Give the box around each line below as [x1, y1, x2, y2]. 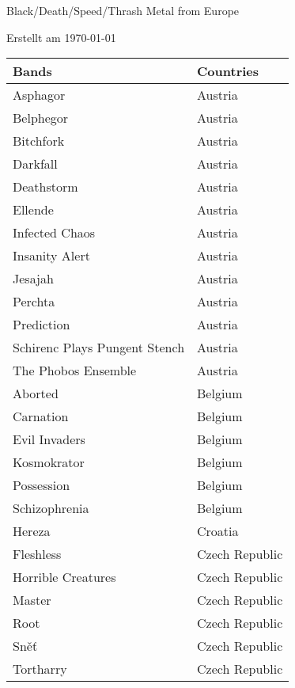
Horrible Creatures [13, 568, 116, 587]
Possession [13, 476, 70, 495]
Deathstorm [13, 177, 78, 196]
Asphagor [13, 86, 66, 105]
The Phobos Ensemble [13, 361, 137, 380]
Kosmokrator [13, 453, 85, 472]
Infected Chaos [13, 223, 96, 242]
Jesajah [13, 269, 54, 288]
